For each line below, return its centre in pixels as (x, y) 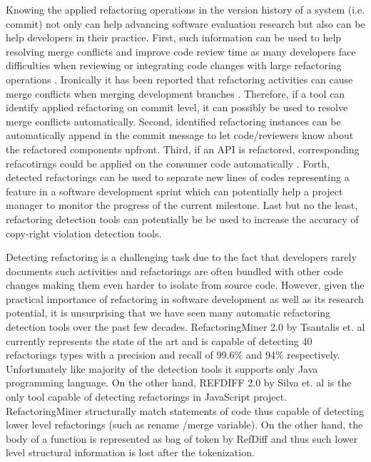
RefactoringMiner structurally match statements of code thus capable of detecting (185, 410)
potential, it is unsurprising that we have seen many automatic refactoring (168, 313)
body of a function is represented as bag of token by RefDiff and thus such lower (182, 438)
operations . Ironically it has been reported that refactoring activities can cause (179, 79)
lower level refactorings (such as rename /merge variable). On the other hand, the (184, 425)
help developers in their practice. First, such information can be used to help (174, 37)
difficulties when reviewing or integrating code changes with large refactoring (174, 65)
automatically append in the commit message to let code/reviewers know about (180, 135)
